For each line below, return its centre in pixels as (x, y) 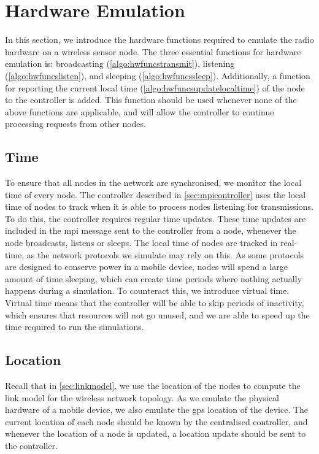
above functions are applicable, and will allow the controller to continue (140, 111)
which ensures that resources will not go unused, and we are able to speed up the (157, 314)
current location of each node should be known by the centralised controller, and (156, 421)
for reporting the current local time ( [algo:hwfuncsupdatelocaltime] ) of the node (155, 87)
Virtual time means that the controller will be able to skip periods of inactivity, (155, 303)
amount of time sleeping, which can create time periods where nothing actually (154, 278)
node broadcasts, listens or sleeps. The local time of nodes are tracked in (141, 243)
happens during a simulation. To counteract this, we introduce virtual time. (147, 290)
